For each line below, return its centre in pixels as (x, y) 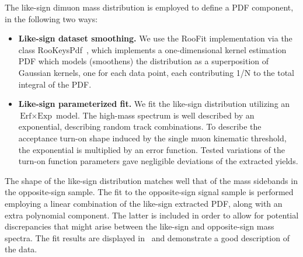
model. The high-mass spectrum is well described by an (155, 115)
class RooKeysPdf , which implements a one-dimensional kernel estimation (152, 49)
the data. (21, 249)
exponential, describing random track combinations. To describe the (140, 126)
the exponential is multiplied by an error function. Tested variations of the (151, 149)
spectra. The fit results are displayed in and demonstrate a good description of (147, 237)
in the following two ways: (51, 18)
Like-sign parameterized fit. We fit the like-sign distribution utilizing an (154, 104)
